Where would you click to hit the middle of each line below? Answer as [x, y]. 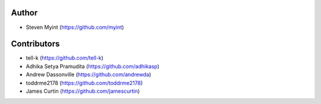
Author [24, 13]
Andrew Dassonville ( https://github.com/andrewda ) [89, 74]
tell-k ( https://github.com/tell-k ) [65, 58]
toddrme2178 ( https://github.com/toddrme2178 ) [84, 83]
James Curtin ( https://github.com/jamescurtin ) [83, 91]
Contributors [35, 44]
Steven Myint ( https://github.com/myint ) [75, 27]
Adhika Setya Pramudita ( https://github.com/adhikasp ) [93, 66]
